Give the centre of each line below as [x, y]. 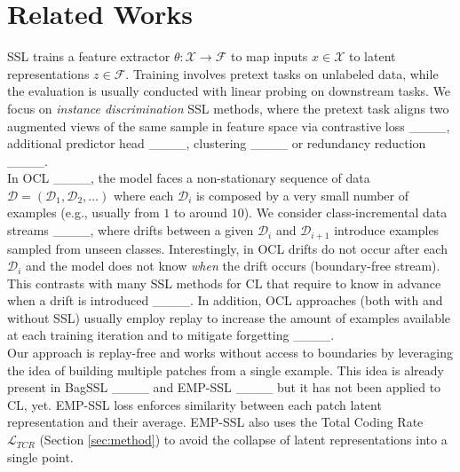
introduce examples [387, 230]
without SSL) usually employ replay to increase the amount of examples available [229, 317]
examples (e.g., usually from [83, 212]
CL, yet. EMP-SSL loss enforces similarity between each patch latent [194, 404]
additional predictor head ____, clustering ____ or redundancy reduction [217, 143]
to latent [372, 56]
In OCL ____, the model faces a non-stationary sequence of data [189, 178]
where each [143, 195]
